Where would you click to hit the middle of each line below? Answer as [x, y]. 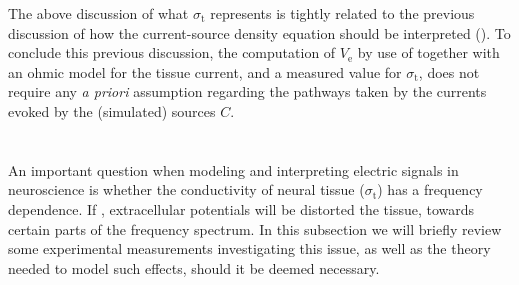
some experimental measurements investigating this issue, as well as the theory [249, 248]
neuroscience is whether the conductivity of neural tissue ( [186, 189]
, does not [449, 71]
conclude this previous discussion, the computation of [172, 52]
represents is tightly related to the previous [342, 13]
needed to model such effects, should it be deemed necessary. [194, 267]
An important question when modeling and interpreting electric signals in [233, 169]
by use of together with [428, 52]
